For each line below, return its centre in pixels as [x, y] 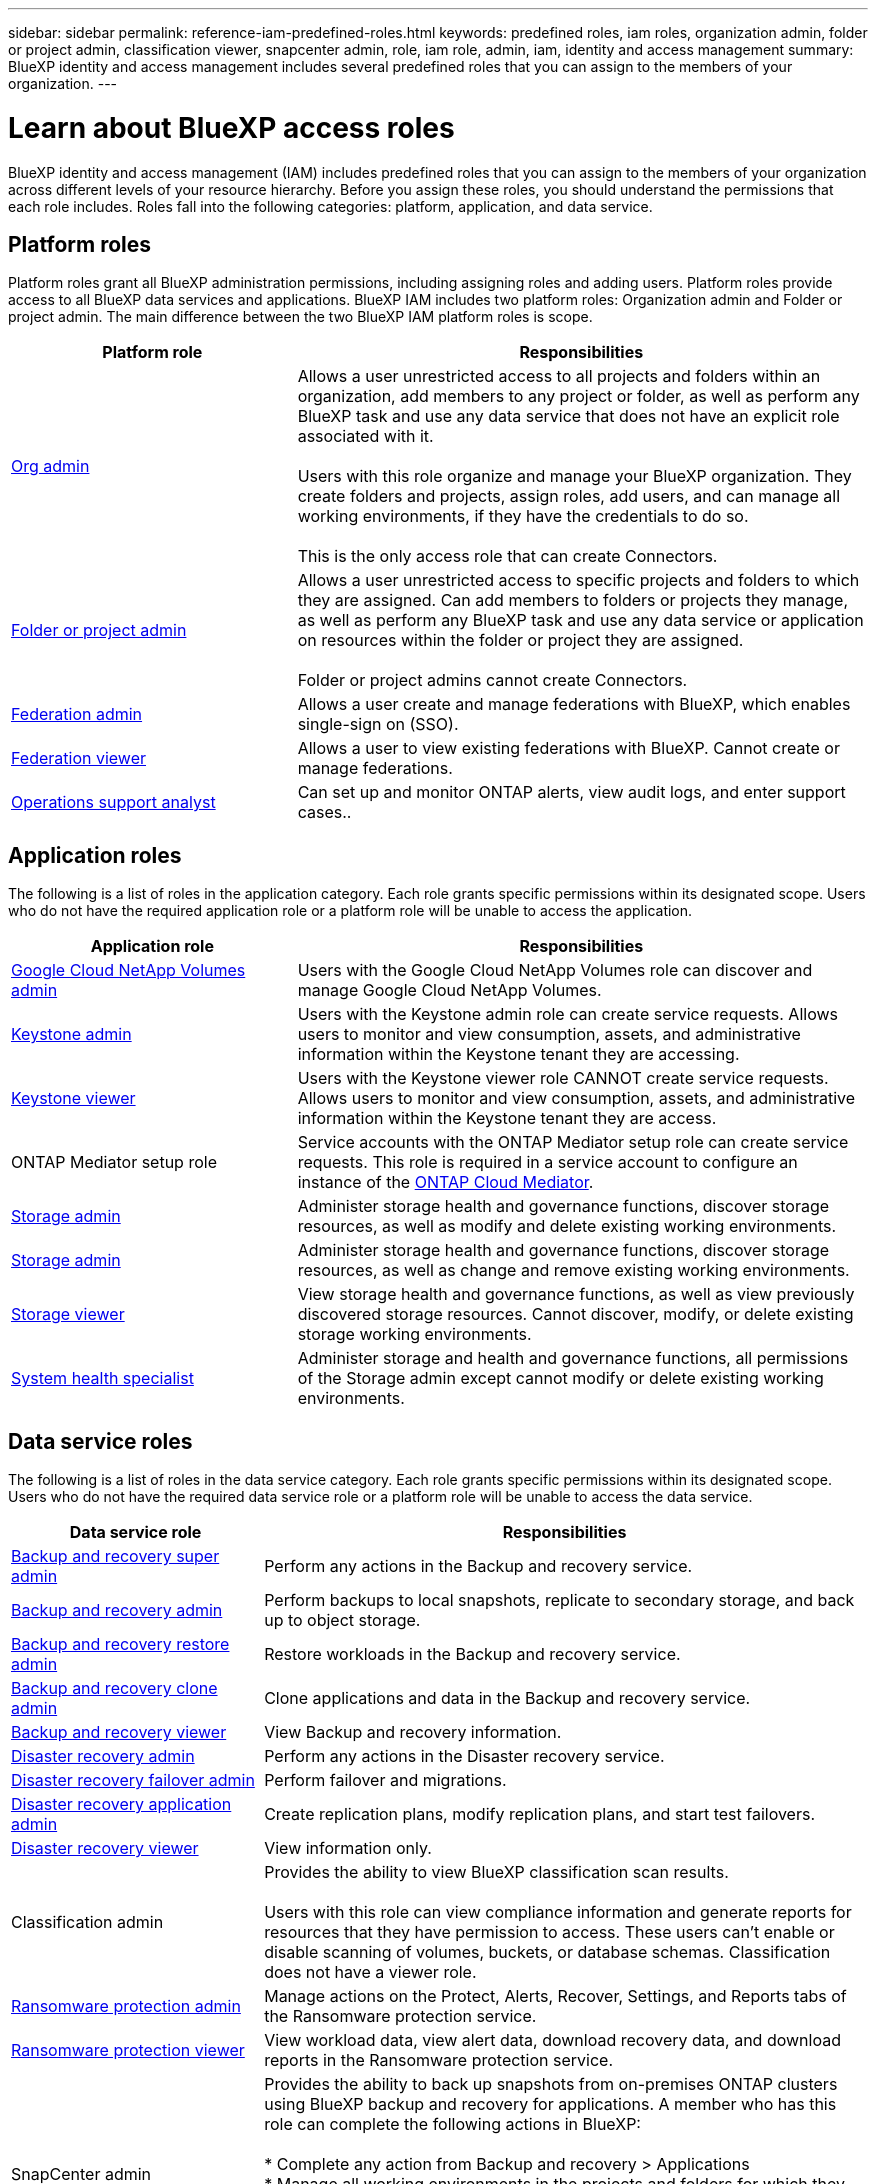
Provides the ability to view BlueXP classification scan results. [496, 1872]
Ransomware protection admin [126, 2006]
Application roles [95, 855]
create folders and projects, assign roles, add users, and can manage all [569, 496]
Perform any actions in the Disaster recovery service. [464, 1756]
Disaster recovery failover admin [133, 1780]
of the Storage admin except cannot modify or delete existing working [560, 1378]
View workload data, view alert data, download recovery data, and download [552, 2040]
